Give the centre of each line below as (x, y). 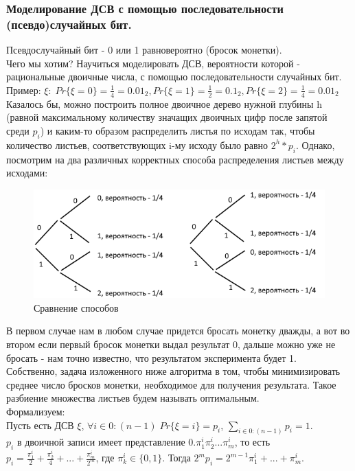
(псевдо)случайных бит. (69, 24)
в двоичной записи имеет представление (101, 442)
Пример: (24, 90)
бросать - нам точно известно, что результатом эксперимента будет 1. (151, 357)
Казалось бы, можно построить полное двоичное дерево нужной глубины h (164, 103)
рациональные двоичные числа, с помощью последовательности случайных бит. (174, 77)
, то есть (252, 442)
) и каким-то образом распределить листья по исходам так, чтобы (177, 130)
